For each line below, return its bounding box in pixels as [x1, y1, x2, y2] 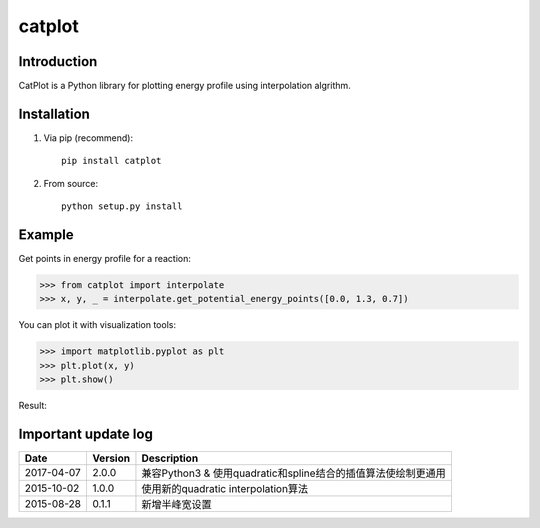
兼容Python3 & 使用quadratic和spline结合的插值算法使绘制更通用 [141, 466, 446, 480]
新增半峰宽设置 [141, 498, 212, 512]
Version [91, 451, 130, 465]
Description [141, 451, 199, 465]
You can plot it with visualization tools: [18, 319, 177, 331]
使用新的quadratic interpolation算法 [141, 482, 309, 496]
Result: [18, 400, 47, 412]
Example [18, 226, 74, 243]
